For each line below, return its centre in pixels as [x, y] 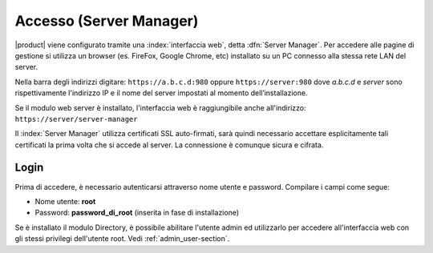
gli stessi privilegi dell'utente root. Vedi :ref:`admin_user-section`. [122, 239]
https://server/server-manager [76, 119]
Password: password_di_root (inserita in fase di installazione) [137, 213]
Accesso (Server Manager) [107, 21]
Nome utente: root [65, 201]
